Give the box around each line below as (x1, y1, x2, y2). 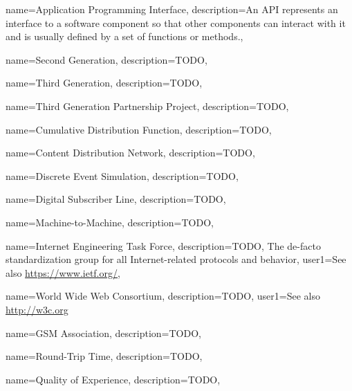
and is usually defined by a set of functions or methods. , (6, 29, 243, 44)
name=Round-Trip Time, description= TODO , (6, 349, 203, 363)
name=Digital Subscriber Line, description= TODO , (6, 192, 226, 206)
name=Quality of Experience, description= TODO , (6, 372, 221, 386)
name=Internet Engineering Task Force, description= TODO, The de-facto (6, 238, 321, 253)
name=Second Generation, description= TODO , (6, 52, 207, 66)
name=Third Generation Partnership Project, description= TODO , (6, 98, 289, 113)
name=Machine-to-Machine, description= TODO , (6, 215, 214, 229)
